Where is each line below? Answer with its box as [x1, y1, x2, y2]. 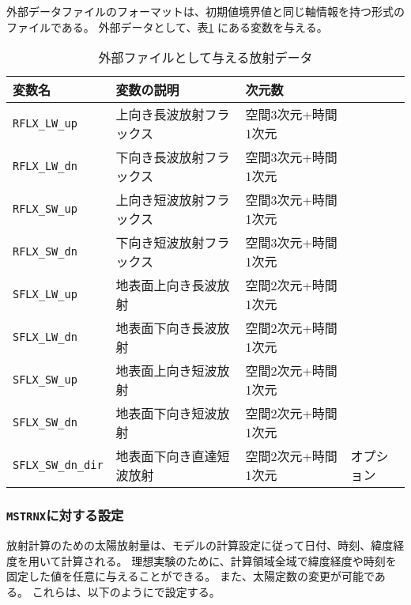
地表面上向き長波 [115, 276, 217, 295]
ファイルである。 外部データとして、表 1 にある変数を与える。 [6, 18, 328, 35]
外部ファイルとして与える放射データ [98, 48, 313, 67]
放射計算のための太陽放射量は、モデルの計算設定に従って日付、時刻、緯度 [6, 536, 394, 553]
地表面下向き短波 [115, 404, 217, 423]
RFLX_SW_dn [13, 245, 77, 259]
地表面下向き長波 [115, 319, 217, 338]
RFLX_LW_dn [13, 160, 77, 173]
